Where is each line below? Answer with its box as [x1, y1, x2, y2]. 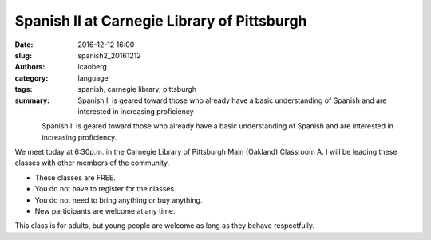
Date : [14, 40, 34, 49]
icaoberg [77, 62, 108, 72]
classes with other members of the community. [14, 158, 170, 167]
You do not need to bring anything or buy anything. [34, 195, 203, 205]
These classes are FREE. [34, 172, 116, 183]
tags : [14, 85, 33, 94]
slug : [14, 50, 32, 60]
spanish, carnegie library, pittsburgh [77, 85, 197, 94]
